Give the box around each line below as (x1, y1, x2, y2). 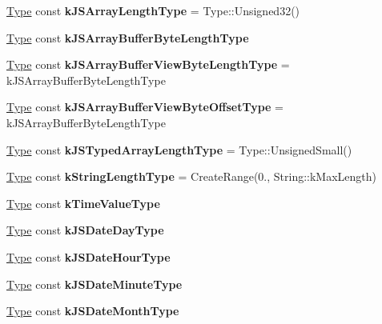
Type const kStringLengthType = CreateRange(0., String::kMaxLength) (6, 168, 377, 185)
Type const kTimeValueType (6, 194, 160, 211)
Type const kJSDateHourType (6, 248, 171, 265)
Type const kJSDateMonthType (6, 302, 179, 319)
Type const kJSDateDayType (6, 222, 164, 238)
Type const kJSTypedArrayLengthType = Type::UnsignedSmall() (6, 141, 352, 158)
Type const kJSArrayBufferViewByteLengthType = (6, 56, 290, 73)
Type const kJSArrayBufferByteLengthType (6, 29, 249, 46)
